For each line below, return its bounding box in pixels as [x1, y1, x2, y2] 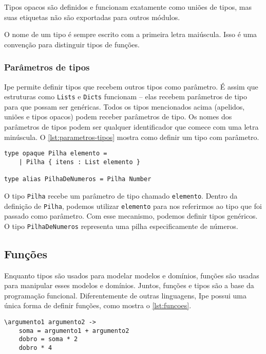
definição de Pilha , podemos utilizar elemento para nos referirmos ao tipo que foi [4, 200, 262, 211]
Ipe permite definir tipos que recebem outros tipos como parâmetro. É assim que [4, 81, 258, 92]
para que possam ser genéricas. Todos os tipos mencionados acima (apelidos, [4, 101, 245, 112]
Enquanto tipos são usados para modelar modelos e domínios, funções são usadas [4, 270, 259, 280]
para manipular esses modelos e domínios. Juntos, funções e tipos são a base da [4, 280, 254, 291]
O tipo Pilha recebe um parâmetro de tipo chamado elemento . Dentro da [4, 190, 238, 201]
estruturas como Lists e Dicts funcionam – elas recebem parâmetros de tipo [4, 91, 247, 102]
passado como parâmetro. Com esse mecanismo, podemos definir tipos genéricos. [4, 210, 258, 221]
